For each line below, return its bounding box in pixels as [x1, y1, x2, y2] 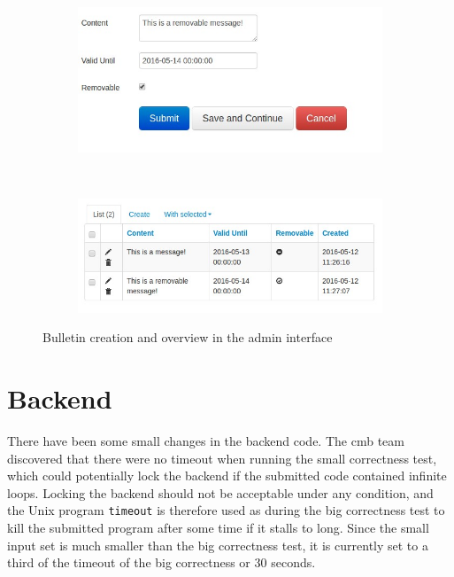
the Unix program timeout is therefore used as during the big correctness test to [7, 501, 445, 519]
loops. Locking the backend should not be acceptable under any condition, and [7, 483, 434, 502]
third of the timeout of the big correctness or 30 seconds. [7, 553, 316, 572]
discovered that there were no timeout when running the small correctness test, [7, 448, 437, 467]
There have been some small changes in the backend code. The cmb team [7, 431, 404, 449]
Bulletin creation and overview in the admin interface [42, 328, 333, 347]
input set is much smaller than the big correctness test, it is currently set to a [7, 535, 428, 554]
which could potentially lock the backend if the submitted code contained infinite [7, 466, 447, 485]
